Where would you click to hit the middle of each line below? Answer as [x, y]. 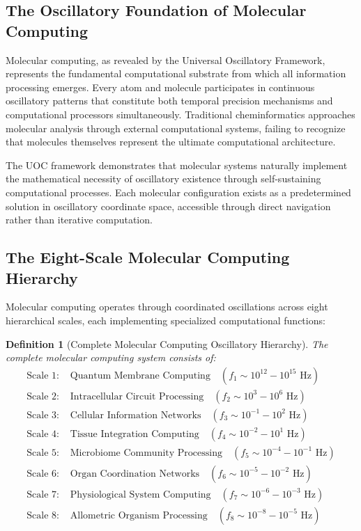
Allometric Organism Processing [139, 515]
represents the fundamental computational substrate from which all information [176, 73]
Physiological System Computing [140, 494]
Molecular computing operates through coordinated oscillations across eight [167, 307]
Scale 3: [43, 415]
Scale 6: [43, 474]
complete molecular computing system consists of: [111, 357]
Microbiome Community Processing [146, 453]
